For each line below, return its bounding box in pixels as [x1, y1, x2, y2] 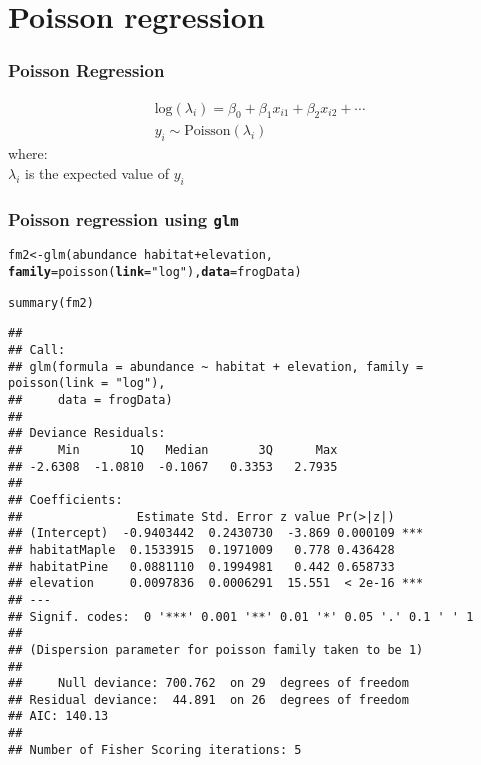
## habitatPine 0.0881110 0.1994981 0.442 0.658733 [8, 559, 395, 574]
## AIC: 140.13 [8, 709, 109, 724]
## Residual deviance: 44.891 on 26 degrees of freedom [8, 692, 409, 707]
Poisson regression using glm [8, 206, 239, 231]
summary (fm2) [8, 295, 94, 310]
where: [8, 143, 48, 164]
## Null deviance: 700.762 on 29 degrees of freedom [8, 676, 409, 691]
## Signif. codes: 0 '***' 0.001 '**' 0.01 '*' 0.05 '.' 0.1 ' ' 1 [8, 609, 474, 624]
